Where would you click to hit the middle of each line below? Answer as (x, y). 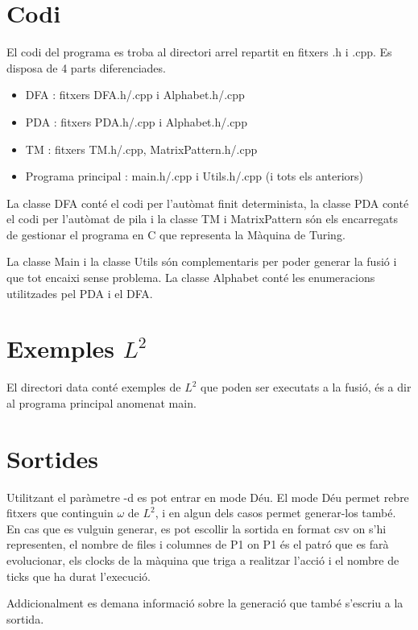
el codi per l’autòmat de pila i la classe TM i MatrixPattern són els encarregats (203, 219)
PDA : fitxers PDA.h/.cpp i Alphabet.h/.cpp (136, 121)
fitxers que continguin (60, 513)
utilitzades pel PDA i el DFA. (80, 293)
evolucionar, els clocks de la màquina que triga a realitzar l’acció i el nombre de (203, 560)
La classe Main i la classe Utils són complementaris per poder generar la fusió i (202, 261)
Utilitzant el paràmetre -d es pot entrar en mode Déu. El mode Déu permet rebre (208, 497)
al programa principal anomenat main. (101, 402)
